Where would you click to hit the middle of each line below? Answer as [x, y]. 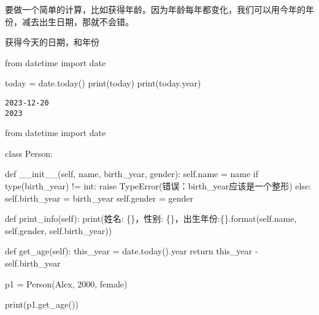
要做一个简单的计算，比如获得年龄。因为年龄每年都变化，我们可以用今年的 [155, 9]
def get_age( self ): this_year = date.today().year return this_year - [132, 251]
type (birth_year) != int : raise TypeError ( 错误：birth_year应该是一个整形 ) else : [158, 186]
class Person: [29, 153]
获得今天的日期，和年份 [52, 42]
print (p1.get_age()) [42, 304]
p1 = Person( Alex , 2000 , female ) [66, 283]
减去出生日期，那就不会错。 [78, 21]
